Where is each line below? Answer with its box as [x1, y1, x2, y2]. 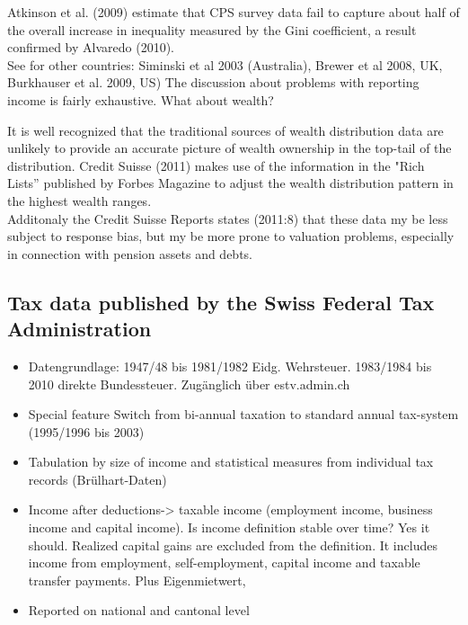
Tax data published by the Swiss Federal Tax [7, 288, 435, 316]
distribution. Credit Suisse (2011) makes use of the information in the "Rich [7, 156, 425, 174]
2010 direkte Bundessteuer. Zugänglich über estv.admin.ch [28, 374, 350, 393]
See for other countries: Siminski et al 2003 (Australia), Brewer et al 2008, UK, [7, 55, 443, 74]
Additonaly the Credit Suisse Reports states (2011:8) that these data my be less [7, 209, 448, 228]
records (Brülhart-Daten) [28, 469, 167, 488]
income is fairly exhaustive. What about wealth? [7, 90, 274, 109]
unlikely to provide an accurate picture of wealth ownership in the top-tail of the [7, 138, 452, 157]
